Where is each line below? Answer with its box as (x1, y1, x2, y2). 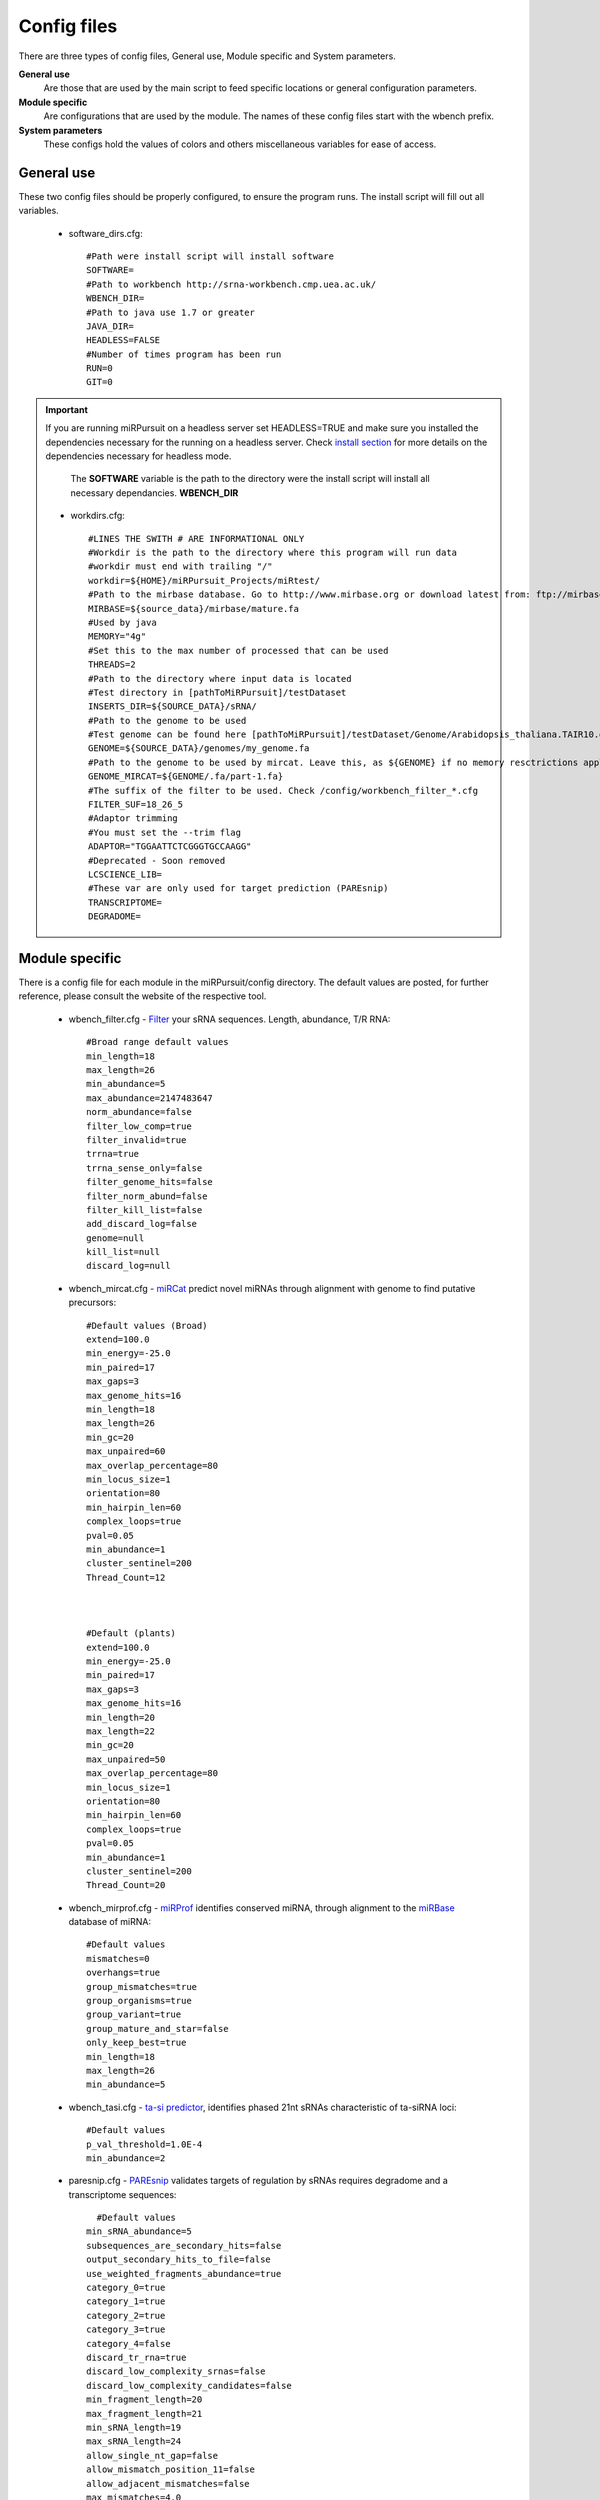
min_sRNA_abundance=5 (86, 2226, 192, 2237)
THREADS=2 (88, 659, 136, 670)
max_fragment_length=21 (86, 2408, 203, 2419)
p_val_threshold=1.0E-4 (86, 2138, 203, 2150)
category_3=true (86, 2324, 166, 2335)
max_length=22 (86, 1725, 155, 1737)
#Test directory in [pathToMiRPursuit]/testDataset (88, 686, 347, 698)
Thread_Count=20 (86, 1880, 166, 1891)
